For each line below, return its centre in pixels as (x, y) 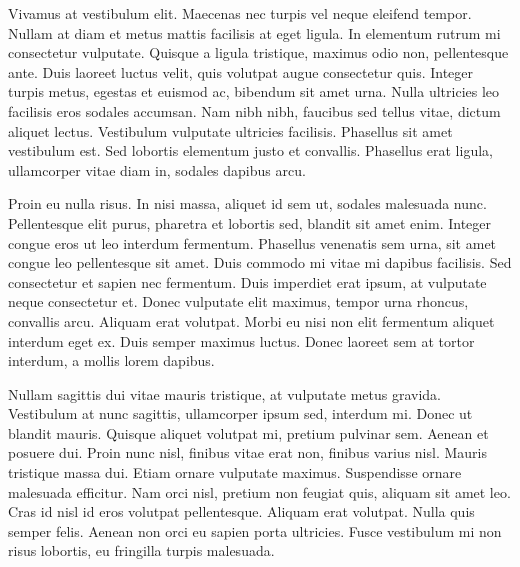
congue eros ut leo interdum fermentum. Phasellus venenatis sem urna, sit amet (252, 242)
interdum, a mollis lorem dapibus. (111, 360)
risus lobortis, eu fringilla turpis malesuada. (141, 550)
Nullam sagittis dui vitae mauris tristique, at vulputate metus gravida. (224, 393)
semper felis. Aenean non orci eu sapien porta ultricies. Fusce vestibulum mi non (255, 530)
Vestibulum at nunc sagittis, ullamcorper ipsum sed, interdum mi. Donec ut (240, 413)
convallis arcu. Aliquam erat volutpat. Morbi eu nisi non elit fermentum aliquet (251, 320)
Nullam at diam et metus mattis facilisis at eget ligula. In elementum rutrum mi (254, 32)
